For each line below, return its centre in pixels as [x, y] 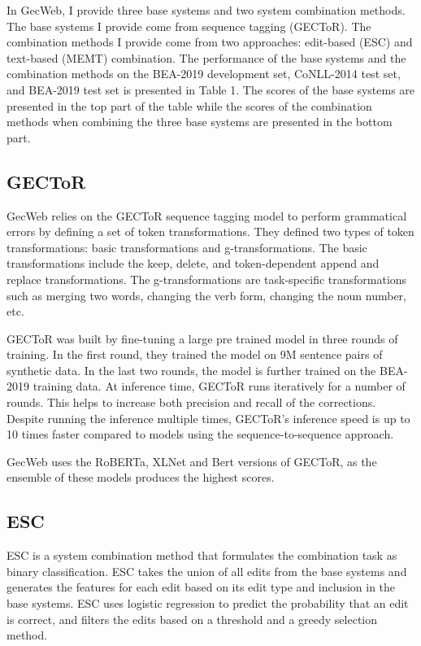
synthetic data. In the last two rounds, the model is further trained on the [191, 370]
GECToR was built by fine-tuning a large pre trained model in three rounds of [202, 338]
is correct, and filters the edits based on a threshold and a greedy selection [192, 619]
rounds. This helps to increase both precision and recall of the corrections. [191, 402]
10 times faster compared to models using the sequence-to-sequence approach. [200, 434]
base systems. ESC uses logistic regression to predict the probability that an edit [208, 603]
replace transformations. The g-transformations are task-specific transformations [207, 279]
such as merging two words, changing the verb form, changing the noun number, [206, 295]
